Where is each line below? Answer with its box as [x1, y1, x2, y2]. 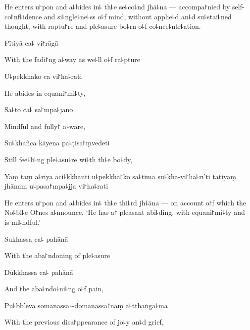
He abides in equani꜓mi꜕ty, [4, 87, 86, 98]
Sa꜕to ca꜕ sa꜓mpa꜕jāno [4, 104, 73, 115]
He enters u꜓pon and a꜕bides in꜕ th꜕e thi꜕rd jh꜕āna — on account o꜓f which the [4, 197, 247, 207]
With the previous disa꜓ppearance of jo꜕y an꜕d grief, [4, 317, 164, 327]
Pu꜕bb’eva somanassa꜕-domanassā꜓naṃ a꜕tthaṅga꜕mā [4, 300, 168, 310]
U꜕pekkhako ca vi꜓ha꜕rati [4, 70, 82, 81]
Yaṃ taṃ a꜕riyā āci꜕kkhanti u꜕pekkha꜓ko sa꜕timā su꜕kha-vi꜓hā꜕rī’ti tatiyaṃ [4, 171, 236, 181]
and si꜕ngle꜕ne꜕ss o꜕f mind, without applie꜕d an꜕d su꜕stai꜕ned [44, 11, 232, 21]
